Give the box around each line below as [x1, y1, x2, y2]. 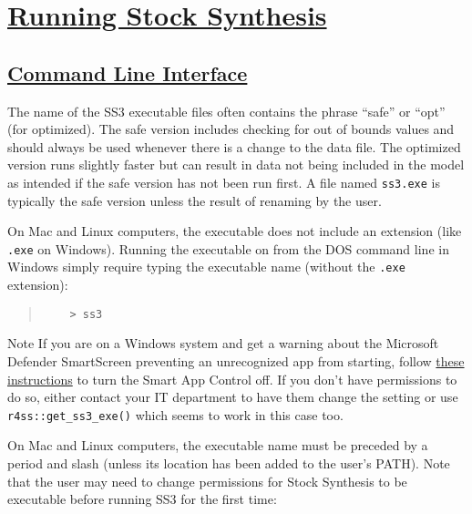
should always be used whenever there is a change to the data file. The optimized [7, 137, 461, 156]
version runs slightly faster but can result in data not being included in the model [7, 155, 465, 174]
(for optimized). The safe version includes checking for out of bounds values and [7, 119, 455, 139]
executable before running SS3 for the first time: [7, 489, 277, 509]
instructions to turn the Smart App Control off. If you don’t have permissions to [7, 369, 457, 388]
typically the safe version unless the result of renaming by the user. [7, 190, 382, 210]
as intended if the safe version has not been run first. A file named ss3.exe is [7, 172, 440, 191]
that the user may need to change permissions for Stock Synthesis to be [7, 471, 407, 490]
